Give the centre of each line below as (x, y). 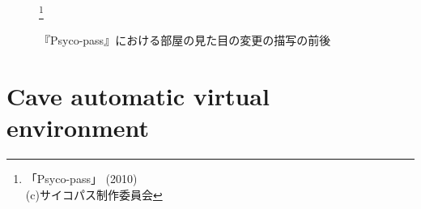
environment (78, 128)
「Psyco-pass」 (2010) (81, 179)
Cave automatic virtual (138, 96)
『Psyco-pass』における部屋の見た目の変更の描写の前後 (185, 40)
